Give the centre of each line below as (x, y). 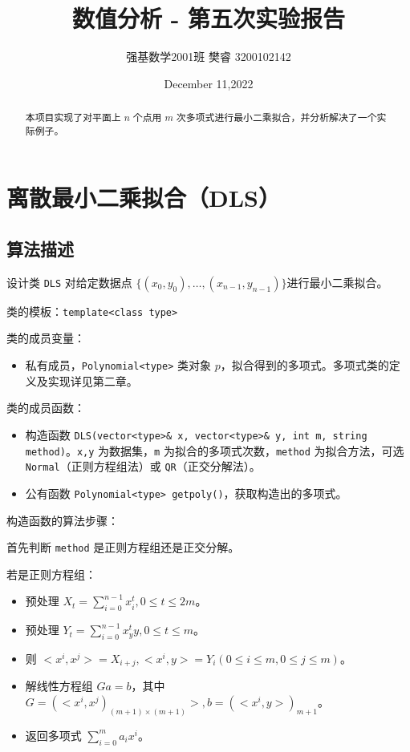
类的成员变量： (46, 338)
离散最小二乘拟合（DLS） (144, 198)
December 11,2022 (209, 83)
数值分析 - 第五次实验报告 (209, 18)
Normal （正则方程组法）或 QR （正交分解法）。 (143, 466)
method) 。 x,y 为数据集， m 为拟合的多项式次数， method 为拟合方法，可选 (215, 450)
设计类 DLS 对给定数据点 (69, 282)
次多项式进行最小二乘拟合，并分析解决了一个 (276, 117)
